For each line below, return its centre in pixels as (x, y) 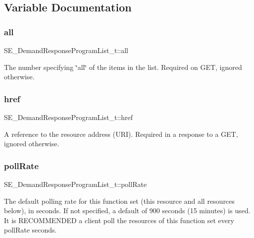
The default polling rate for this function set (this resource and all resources (119, 201)
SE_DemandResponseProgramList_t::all (66, 50)
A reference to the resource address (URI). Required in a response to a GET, (121, 134)
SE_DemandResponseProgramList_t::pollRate (76, 184)
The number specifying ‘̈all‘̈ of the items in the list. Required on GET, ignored (123, 67)
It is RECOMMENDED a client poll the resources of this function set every (119, 220)
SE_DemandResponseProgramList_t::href (68, 117)
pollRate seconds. (30, 230)
